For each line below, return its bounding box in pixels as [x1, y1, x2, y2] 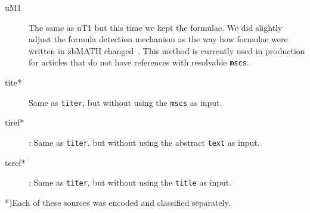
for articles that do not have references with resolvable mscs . [29, 56, 249, 68]
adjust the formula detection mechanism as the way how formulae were [29, 33, 288, 45]
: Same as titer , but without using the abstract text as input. [29, 136, 260, 148]
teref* [5, 156, 26, 168]
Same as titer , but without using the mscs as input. [29, 96, 222, 108]
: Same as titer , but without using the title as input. [29, 176, 232, 189]
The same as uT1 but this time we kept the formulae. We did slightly [29, 21, 283, 33]
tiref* [5, 116, 24, 129]
